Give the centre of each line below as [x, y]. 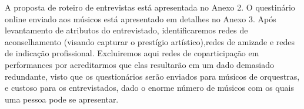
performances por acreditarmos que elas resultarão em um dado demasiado [139, 64]
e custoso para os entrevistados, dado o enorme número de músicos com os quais [149, 88]
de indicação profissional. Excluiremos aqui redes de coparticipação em [132, 53]
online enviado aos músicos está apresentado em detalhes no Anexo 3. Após [141, 18]
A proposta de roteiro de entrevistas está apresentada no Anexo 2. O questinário [150, 7]
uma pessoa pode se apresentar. [62, 99]
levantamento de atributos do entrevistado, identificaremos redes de [126, 30]
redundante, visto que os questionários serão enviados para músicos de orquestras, [152, 76]
